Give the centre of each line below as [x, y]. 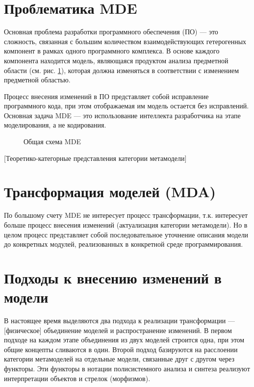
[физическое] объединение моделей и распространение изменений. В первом [118, 330]
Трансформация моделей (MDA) [110, 192]
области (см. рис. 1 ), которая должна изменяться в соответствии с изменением [122, 70]
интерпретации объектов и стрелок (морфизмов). [77, 378]
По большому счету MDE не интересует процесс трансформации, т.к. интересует [126, 215]
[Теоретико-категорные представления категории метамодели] [95, 158]
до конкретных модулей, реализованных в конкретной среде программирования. [124, 244]
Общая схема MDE [52, 142]
